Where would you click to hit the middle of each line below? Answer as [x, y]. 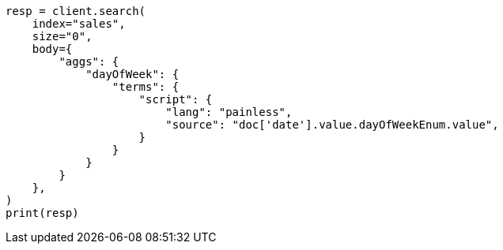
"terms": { [146, 87]
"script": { [176, 99]
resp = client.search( [76, 11]
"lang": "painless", [229, 112]
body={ [52, 49]
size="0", [62, 36]
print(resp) [42, 213]
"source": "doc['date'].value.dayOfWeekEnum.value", [332, 125]
